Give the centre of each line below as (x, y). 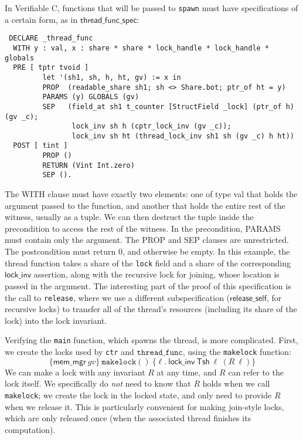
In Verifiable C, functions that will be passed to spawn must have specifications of (151, 8)
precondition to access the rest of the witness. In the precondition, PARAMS (143, 228)
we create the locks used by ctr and (69, 351)
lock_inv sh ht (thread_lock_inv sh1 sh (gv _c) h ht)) (183, 136)
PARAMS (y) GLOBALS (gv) (91, 97)
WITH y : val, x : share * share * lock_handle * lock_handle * (141, 48)
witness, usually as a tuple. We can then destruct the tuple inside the (129, 217)
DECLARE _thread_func (51, 38)
